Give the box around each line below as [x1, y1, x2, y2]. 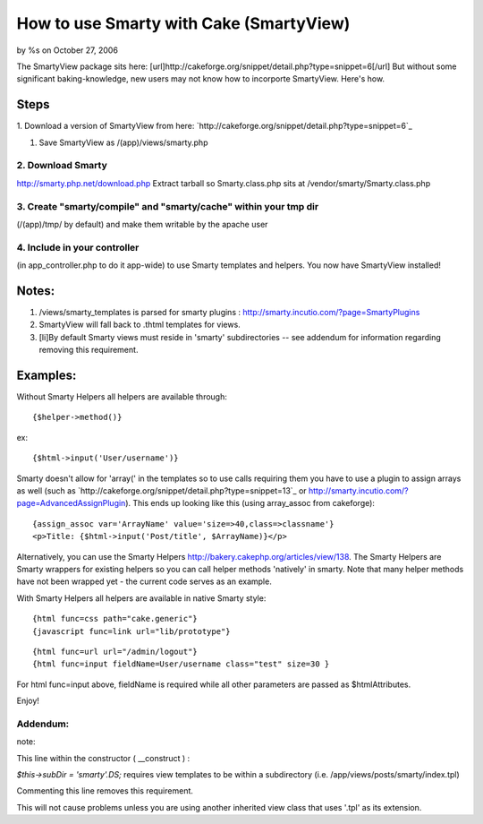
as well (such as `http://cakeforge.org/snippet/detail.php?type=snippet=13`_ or [16, 485, 308, 496]
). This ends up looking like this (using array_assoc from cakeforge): [125, 498, 376, 509]
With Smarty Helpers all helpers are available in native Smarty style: [16, 592, 267, 604]
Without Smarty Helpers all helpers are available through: [16, 391, 228, 402]
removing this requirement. [38, 345, 139, 356]
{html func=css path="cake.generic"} [32, 614, 199, 624]
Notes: [16, 283, 55, 298]
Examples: [16, 367, 77, 382]
